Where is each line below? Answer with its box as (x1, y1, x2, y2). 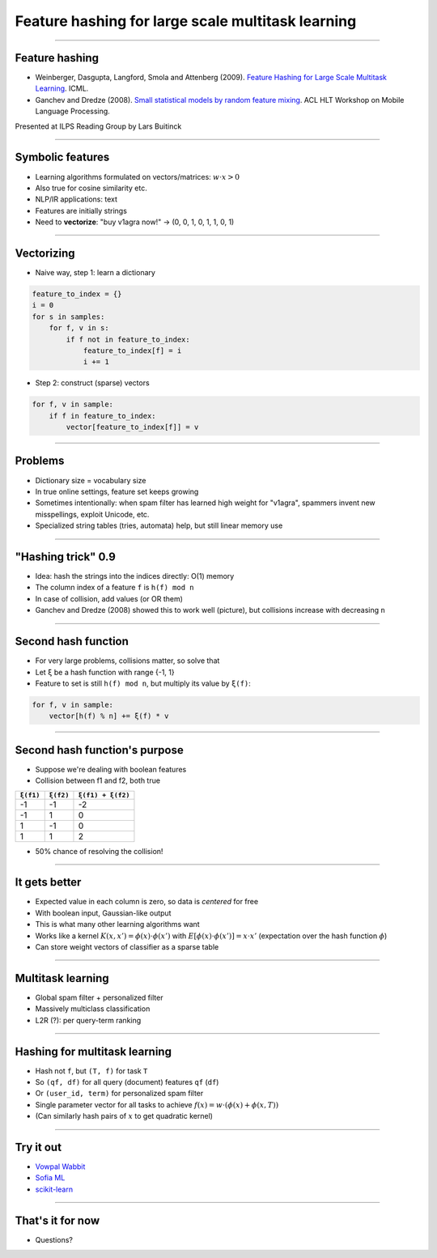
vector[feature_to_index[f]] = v (66, 423, 199, 432)
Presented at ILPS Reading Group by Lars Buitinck (15, 121, 182, 131)
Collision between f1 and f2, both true (35, 776, 161, 785)
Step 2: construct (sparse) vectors (35, 378, 150, 388)
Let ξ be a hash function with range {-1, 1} (35, 667, 175, 677)
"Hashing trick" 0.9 (15, 550, 117, 563)
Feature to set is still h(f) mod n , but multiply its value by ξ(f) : (35, 678, 251, 688)
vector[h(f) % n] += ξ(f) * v (49, 712, 169, 720)
